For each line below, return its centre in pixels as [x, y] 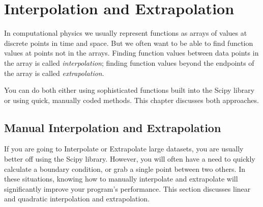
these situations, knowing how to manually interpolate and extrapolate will [121, 179]
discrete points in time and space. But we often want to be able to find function [129, 43]
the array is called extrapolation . [54, 73]
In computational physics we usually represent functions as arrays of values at [126, 33]
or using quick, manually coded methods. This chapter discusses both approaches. [131, 100]
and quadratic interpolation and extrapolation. [77, 199]
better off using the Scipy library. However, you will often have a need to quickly [130, 159]
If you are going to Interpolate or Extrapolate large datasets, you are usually [124, 149]
